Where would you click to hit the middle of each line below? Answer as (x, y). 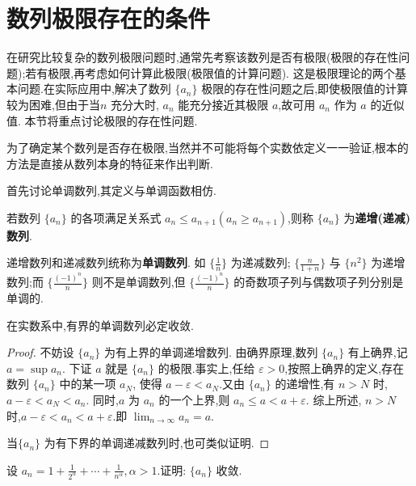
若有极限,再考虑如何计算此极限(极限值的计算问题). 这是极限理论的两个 (210, 72)
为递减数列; (261, 262)
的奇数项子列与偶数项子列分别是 (319, 282)
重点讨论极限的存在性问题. (128, 120)
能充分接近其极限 (223, 104)
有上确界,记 (378, 352)
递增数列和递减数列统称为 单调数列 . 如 (106, 262)
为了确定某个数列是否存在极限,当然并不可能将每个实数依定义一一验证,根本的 (208, 148)
